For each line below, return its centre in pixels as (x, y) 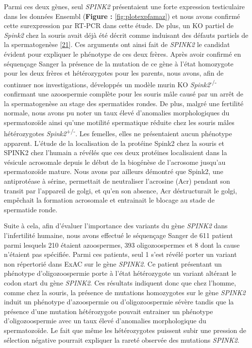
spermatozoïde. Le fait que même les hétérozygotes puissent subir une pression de (125, 330)
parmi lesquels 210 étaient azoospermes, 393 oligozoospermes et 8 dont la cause (122, 245)
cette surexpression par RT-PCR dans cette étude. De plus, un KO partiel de (119, 25)
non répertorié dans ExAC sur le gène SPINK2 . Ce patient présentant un (113, 263)
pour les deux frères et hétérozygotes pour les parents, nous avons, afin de (114, 73)
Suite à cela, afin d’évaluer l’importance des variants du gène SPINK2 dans (116, 226)
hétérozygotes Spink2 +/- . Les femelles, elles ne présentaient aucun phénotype (118, 133)
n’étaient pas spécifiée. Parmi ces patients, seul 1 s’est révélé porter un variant (120, 254)
